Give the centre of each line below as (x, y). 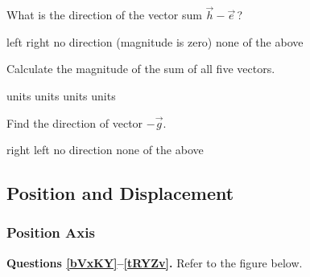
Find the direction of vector (75, 122)
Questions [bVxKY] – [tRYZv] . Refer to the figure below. (155, 262)
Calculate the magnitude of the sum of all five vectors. (141, 69)
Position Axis (51, 232)
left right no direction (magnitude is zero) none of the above (155, 41)
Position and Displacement (120, 193)
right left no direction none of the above (105, 150)
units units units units (61, 96)
